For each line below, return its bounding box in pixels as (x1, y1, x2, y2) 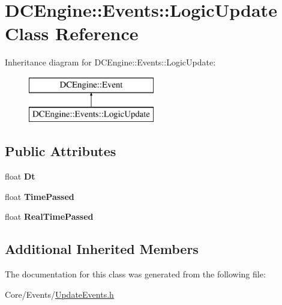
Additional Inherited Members (5, 240, 199, 258)
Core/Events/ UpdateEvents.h (5, 288, 114, 300)
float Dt (5, 170, 35, 183)
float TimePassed (5, 190, 74, 202)
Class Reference (5, 21, 139, 46)
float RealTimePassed (5, 210, 94, 223)
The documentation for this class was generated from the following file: (5, 268, 266, 280)
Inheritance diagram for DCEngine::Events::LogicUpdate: (5, 56, 216, 68)
